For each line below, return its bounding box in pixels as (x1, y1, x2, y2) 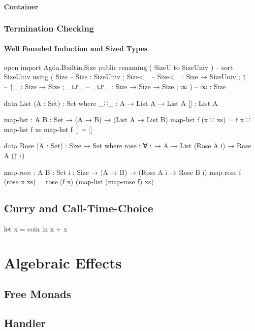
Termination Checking (4, 22, 94, 34)
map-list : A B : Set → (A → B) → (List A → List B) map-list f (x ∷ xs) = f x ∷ (4, 114, 251, 125)
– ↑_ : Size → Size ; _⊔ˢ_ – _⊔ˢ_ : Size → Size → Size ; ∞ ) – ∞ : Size (4, 81, 226, 92)
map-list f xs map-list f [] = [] (4, 124, 93, 134)
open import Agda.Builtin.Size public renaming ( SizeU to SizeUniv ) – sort (4, 62, 233, 72)
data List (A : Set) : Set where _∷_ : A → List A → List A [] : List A (4, 98, 218, 108)
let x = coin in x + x (4, 223, 67, 233)
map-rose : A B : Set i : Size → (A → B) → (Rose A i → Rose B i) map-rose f (4, 166, 241, 177)
